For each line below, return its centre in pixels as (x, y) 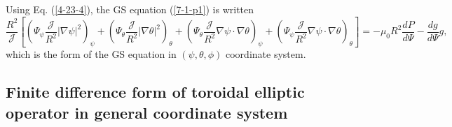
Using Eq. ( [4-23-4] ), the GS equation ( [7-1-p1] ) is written (130, 9)
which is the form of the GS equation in (91, 54)
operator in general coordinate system (147, 112)
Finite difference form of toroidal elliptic (155, 92)
